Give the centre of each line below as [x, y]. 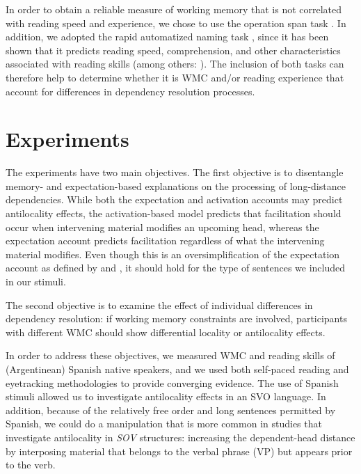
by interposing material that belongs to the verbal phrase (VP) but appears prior [179, 451]
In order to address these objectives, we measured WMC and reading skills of [170, 355]
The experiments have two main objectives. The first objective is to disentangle [175, 172]
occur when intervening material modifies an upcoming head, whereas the [162, 227]
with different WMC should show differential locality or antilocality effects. [166, 332]
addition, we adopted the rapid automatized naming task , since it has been [167, 37]
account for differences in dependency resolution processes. [130, 91]
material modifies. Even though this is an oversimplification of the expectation [173, 254]
